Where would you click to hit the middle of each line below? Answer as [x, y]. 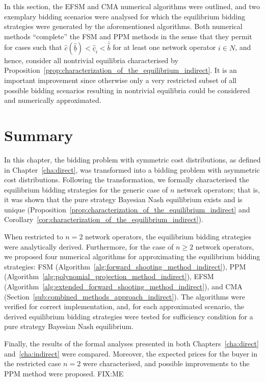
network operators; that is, [218, 189]
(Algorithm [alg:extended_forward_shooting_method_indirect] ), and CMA [123, 286]
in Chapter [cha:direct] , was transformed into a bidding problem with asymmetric [132, 169]
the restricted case [33, 363]
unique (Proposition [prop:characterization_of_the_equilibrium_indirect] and [127, 209]
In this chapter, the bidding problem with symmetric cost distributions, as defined [132, 159]
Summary [39, 135]
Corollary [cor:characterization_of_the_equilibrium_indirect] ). [104, 219]
